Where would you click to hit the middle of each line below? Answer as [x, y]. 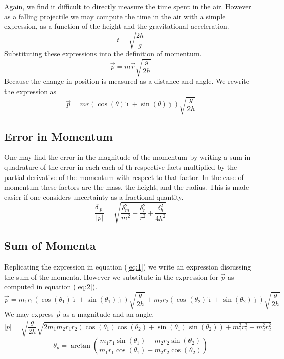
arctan [80, 346]
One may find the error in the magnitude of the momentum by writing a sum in [127, 157]
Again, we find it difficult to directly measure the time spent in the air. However [128, 6]
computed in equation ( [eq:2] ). [51, 286]
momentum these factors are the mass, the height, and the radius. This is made [127, 187]
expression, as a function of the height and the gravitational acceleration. [117, 26]
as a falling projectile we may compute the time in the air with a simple [115, 16]
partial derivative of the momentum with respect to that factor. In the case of [124, 177]
